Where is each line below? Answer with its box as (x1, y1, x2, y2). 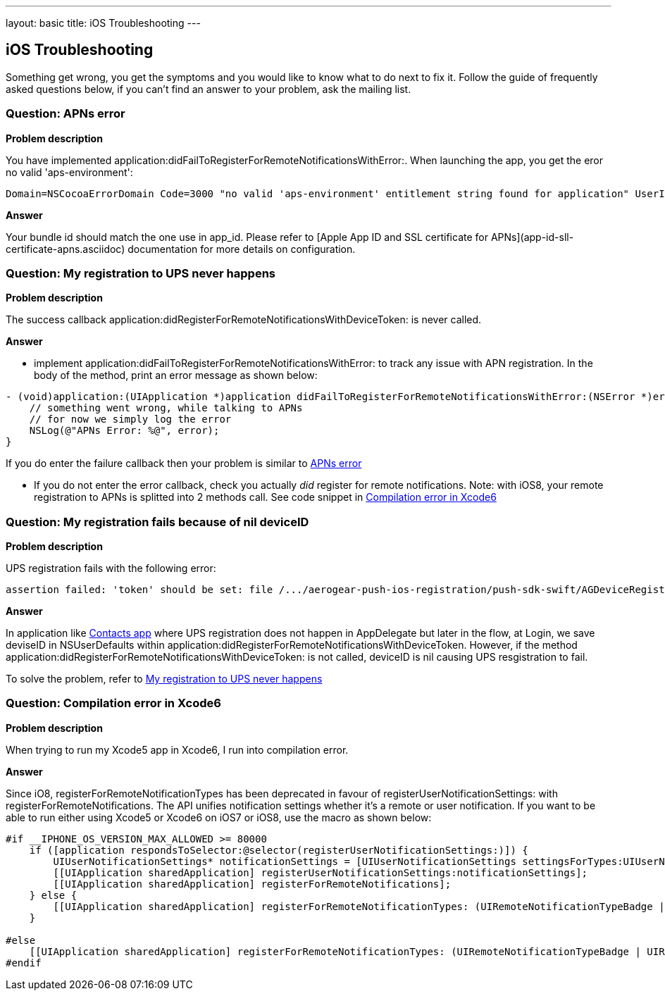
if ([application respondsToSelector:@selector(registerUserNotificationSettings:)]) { (29, 844, 528, 856)
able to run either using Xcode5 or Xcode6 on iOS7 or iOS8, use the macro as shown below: (6, 811, 432, 823)
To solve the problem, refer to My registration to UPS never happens (6, 673, 323, 685)
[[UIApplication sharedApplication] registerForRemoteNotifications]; (53, 878, 452, 890)
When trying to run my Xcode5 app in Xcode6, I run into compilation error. (6, 743, 349, 756)
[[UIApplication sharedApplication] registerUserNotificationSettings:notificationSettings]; (53, 866, 588, 878)
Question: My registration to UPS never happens (6, 266, 276, 280)
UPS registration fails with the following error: (6, 562, 216, 575)
